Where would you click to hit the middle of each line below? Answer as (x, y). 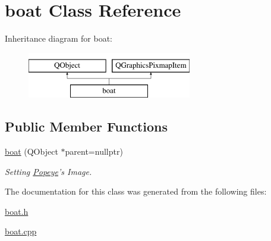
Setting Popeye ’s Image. (48, 171)
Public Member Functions (86, 126)
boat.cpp (21, 231)
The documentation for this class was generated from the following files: (136, 191)
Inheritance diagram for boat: (59, 38)
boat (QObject (31, 151)
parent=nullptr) (94, 151)
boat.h (17, 211)
